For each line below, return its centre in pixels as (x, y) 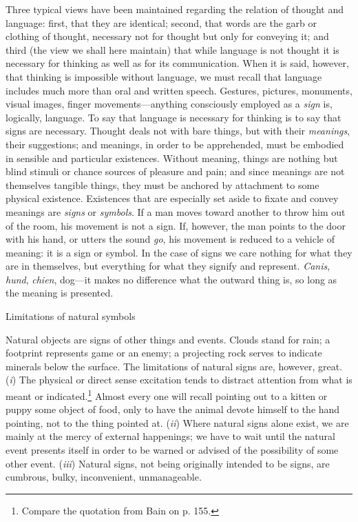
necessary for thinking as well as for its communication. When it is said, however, (177, 63)
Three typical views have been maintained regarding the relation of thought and (175, 9)
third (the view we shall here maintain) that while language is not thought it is (172, 49)
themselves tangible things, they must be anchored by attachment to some (162, 184)
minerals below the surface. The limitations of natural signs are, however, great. (174, 366)
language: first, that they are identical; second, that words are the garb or (161, 22)
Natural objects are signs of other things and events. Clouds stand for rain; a (168, 339)
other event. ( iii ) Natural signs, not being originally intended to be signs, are (168, 463)
